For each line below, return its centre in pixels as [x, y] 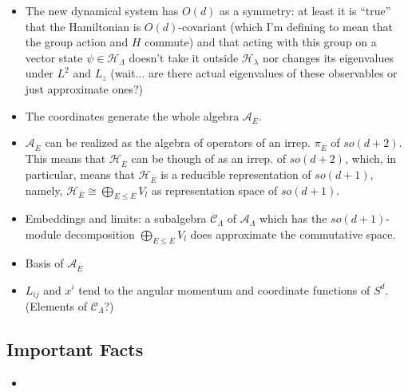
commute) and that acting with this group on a [261, 42]
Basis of [44, 262]
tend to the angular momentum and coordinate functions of [224, 289]
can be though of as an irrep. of [208, 158]
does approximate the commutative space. [293, 234]
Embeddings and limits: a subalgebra [116, 218]
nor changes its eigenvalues [328, 57]
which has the [293, 218]
